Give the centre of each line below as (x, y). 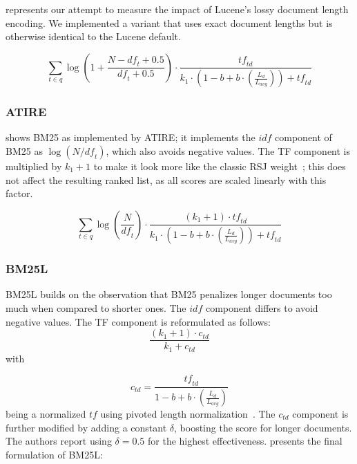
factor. (19, 193)
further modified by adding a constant (86, 427)
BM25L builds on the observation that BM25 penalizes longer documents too (169, 294)
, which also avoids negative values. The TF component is (228, 151)
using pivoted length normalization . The (188, 414)
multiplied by (34, 166)
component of (303, 137)
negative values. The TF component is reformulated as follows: (138, 321)
